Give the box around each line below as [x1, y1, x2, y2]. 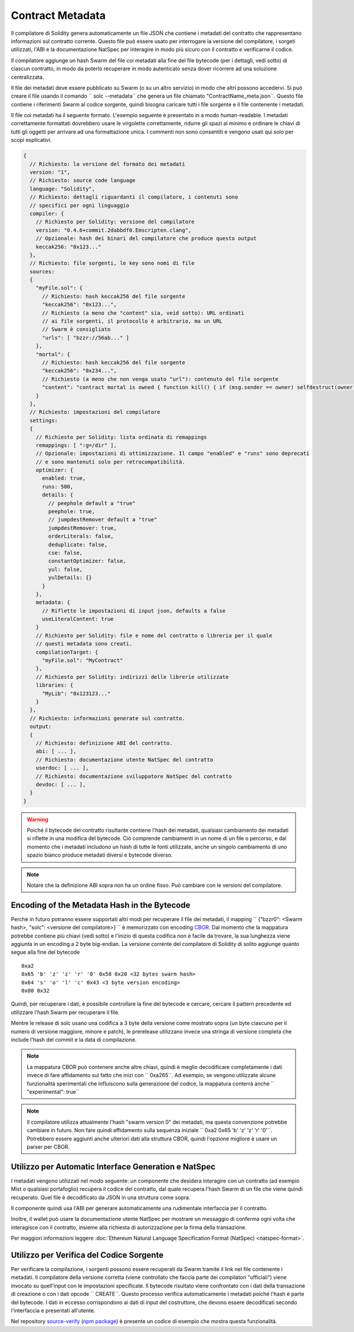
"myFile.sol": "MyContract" [42, 657, 123, 664]
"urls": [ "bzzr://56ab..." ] [42, 334, 130, 341]
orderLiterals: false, [48, 533, 114, 540]
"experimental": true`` [27, 1088, 80, 1095]
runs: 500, [42, 483, 74, 490]
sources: [29, 268, 55, 275]
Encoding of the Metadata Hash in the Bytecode [11, 900, 191, 910]
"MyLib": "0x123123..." [42, 690, 111, 697]
